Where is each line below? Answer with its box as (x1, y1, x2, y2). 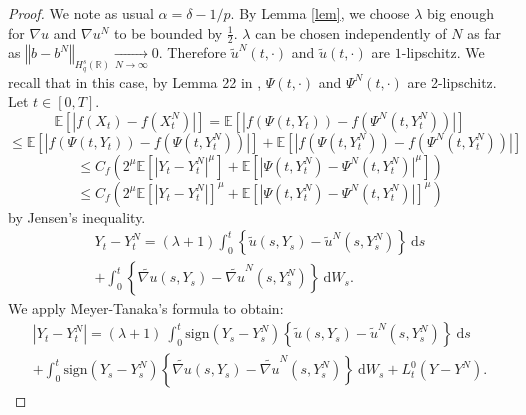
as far (467, 22, 502, 43)
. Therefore (158, 42, 227, 63)
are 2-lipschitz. (407, 71, 497, 92)
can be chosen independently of (255, 22, 447, 43)
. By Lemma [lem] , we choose (230, 3, 410, 23)
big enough (427, 3, 494, 23)
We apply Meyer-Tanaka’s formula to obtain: (8, 298, 284, 319)
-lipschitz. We (401, 42, 485, 63)
